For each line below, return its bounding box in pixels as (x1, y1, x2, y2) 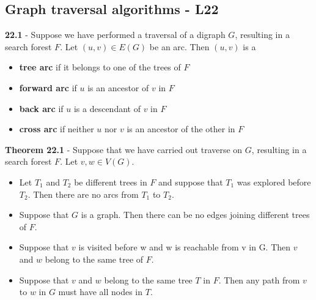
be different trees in (74, 175, 147, 188)
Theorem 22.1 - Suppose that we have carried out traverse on (5, 143, 243, 156)
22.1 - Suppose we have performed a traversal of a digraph (5, 28, 226, 41)
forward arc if (19, 81, 77, 94)
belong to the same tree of (45, 252, 144, 265)
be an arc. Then (149, 40, 210, 53)
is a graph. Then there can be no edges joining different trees (81, 208, 310, 221)
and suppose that (158, 175, 223, 188)
